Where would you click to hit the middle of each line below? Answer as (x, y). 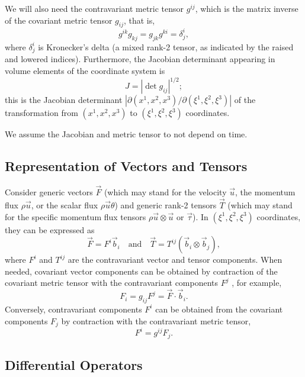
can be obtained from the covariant (219, 309)
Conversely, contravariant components (73, 309)
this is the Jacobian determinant (64, 100)
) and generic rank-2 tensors (166, 204)
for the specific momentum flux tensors (76, 216)
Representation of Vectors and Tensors (126, 166)
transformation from (41, 113)
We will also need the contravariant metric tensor (94, 8)
